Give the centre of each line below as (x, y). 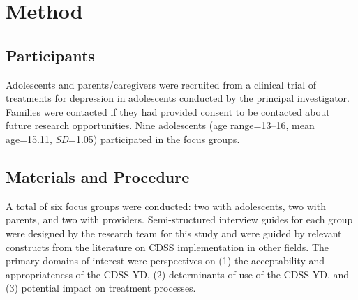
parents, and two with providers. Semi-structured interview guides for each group (179, 219)
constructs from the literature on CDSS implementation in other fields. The (167, 247)
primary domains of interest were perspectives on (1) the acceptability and (165, 261)
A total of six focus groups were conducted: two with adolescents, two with (166, 205)
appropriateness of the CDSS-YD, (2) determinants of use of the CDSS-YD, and (177, 274)
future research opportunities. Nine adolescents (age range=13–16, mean (160, 125)
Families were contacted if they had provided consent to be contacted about (168, 111)
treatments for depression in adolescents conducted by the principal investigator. (178, 98)
